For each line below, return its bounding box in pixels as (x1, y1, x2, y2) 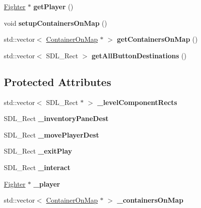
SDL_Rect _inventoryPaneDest (4, 113, 109, 123)
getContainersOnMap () (117, 34, 198, 44)
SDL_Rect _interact (4, 162, 71, 172)
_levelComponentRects (97, 97, 177, 107)
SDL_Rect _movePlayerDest (4, 129, 99, 139)
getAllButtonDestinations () (92, 50, 187, 60)
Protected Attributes (4, 74, 111, 89)
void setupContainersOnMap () (4, 17, 107, 28)
